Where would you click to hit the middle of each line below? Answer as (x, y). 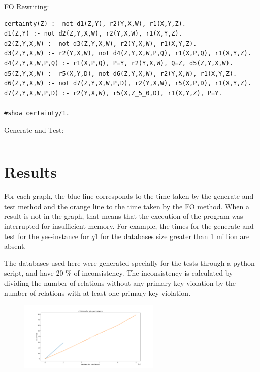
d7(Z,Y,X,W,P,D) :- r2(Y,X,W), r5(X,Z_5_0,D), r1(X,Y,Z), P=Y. (113, 93)
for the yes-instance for (54, 236)
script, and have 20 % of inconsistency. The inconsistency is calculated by (119, 273)
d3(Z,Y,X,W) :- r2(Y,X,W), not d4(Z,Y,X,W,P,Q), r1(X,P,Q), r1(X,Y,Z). (128, 54)
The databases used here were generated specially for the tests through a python (129, 263)
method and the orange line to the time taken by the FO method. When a (134, 206)
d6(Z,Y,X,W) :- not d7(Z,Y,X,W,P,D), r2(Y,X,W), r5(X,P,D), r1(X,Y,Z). (128, 83)
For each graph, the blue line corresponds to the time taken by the (108, 196)
